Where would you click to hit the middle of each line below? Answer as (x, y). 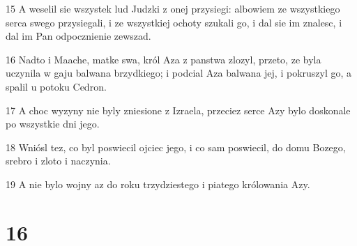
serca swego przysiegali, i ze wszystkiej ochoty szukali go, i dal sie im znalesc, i (174, 22)
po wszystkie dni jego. (53, 124)
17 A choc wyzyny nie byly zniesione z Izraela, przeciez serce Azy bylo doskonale (178, 110)
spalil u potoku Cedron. (56, 86)
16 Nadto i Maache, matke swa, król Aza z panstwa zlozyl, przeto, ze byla (164, 59)
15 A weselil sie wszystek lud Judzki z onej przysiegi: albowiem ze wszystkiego (173, 8)
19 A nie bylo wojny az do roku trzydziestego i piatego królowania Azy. (158, 184)
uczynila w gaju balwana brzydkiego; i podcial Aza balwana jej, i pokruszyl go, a (179, 73)
